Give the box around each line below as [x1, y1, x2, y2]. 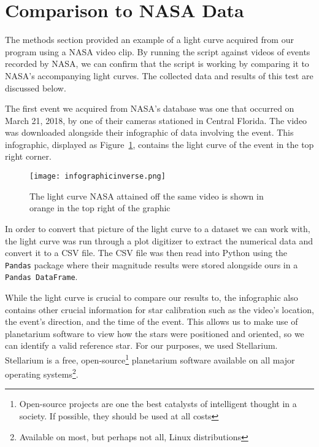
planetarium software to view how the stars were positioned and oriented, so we [5, 327, 304, 340]
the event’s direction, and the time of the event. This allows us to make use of [5, 315, 298, 328]
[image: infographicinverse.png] [29, 172, 166, 181]
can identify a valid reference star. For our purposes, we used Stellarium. [5, 339, 278, 352]
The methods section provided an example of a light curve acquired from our [5, 33, 294, 46]
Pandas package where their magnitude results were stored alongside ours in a [5, 258, 298, 271]
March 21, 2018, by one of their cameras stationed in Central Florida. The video [5, 114, 307, 126]
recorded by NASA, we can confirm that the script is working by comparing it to [5, 57, 309, 70]
